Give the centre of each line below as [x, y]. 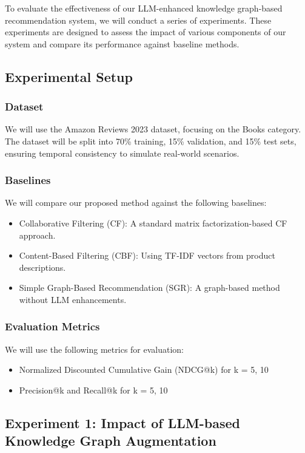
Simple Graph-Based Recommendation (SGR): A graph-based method [149, 288]
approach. [37, 235]
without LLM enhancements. [73, 299]
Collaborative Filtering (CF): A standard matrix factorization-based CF [153, 223]
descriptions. [42, 267]
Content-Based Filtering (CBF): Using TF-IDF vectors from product [147, 255]
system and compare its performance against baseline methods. [122, 43]
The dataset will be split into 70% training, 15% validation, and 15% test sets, [151, 141]
